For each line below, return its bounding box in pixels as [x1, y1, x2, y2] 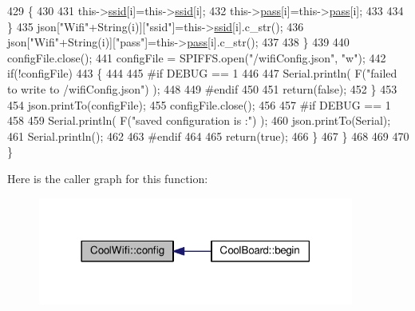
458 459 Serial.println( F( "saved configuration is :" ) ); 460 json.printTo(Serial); [7, 112, 391, 129]
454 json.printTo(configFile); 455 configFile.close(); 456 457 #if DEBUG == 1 [7, 96, 391, 113]
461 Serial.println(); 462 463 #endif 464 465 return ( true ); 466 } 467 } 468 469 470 [7, 127, 409, 144]
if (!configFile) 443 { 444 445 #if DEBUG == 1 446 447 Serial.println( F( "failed [7, 65, 397, 82]
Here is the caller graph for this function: [7, 169, 208, 186]
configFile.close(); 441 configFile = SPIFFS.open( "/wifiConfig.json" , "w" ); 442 [7, 49, 386, 66]
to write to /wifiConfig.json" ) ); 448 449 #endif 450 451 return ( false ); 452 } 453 [7, 80, 397, 97]
